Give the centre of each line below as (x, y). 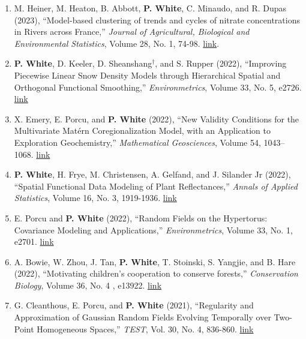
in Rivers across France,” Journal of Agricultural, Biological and (132, 31)
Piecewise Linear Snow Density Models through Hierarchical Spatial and (147, 75)
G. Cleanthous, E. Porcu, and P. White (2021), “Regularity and (134, 305)
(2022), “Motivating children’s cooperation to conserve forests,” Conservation (156, 273)
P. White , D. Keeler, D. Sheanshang (83, 63)
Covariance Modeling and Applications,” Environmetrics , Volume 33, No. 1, (153, 229)
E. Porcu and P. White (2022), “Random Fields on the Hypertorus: (141, 217)
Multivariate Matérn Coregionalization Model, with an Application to (142, 130)
